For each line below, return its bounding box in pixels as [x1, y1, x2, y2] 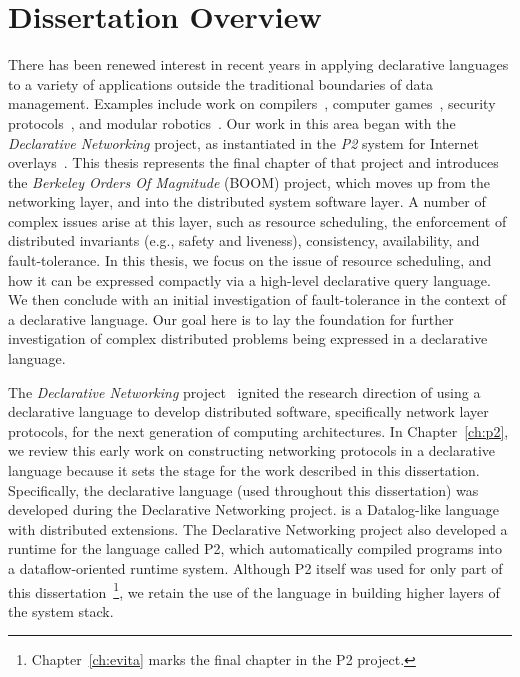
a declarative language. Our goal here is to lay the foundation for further [8, 308, 454, 329]
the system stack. [8, 600, 114, 621]
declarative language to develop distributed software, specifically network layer [8, 401, 489, 422]
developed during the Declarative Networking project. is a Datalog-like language [8, 499, 500, 520]
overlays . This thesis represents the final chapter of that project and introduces [8, 152, 499, 173]
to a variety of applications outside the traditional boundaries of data [8, 73, 434, 94]
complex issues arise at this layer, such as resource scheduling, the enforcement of [8, 210, 507, 231]
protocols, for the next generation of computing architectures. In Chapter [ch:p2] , [8, 420, 509, 441]
